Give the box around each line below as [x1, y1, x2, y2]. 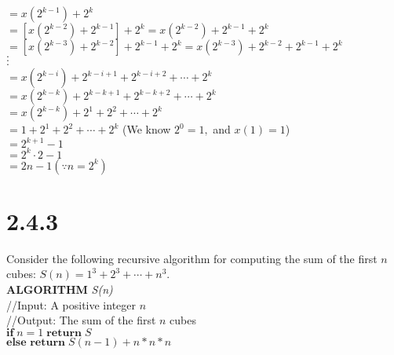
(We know [122, 121, 171, 137]
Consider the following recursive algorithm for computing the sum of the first [6, 250, 378, 266]
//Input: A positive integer [6, 296, 137, 313]
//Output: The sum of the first [6, 312, 156, 328]
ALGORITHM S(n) [6, 280, 113, 297]
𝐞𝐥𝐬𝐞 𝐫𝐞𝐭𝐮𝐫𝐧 [6, 336, 66, 348]
